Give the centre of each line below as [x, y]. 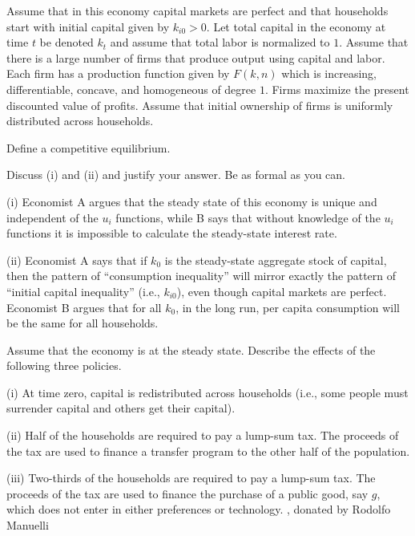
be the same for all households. [83, 323]
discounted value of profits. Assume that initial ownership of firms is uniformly [200, 105]
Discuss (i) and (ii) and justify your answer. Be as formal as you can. [176, 175]
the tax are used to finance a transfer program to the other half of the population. [208, 451]
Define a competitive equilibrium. [89, 147]
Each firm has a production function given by [118, 73]
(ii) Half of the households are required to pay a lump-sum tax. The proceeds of [203, 435]
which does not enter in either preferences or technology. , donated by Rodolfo [199, 509]
